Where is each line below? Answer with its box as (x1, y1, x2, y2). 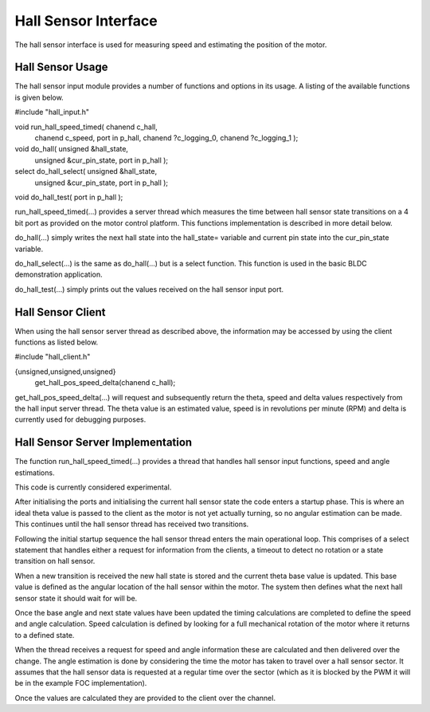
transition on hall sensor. (14, 557, 96, 566)
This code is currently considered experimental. (14, 482, 172, 492)
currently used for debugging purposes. (14, 415, 147, 424)
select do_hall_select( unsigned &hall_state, (14, 167, 158, 176)
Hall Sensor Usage (14, 61, 108, 74)
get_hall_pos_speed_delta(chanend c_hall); (34, 378, 176, 387)
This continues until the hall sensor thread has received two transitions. (14, 519, 249, 529)
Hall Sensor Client (14, 305, 106, 319)
